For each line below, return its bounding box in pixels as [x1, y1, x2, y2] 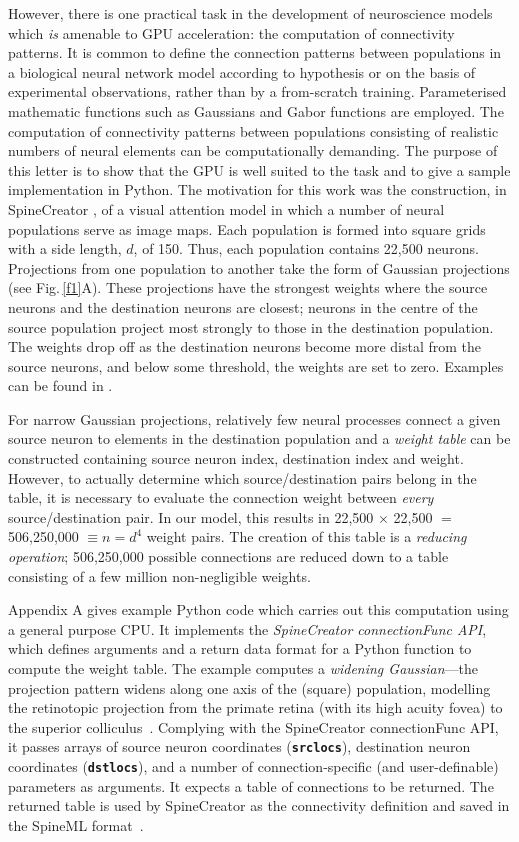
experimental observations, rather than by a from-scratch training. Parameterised [8, 81, 507, 102]
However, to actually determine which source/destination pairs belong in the [8, 467, 477, 488]
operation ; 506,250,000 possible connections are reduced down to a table [8, 546, 449, 567]
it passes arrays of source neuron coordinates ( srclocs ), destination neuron [8, 736, 471, 757]
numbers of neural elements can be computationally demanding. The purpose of [8, 140, 498, 161]
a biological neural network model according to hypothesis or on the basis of [8, 61, 476, 82]
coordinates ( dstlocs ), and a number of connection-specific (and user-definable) [8, 756, 499, 777]
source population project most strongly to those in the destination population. [8, 316, 494, 337]
